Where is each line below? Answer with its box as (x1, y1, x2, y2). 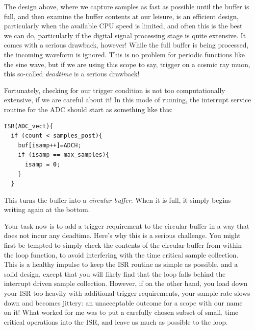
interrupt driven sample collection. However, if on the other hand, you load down (4, 278, 248, 288)
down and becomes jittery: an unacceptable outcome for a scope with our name (4, 297, 243, 307)
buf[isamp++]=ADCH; (18, 141, 81, 149)
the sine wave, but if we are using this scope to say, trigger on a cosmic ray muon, (4, 59, 250, 69)
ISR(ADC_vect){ (4, 122, 53, 130)
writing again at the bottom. (4, 204, 90, 214)
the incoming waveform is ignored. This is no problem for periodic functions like (4, 49, 245, 59)
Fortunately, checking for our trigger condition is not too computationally (4, 85, 225, 95)
